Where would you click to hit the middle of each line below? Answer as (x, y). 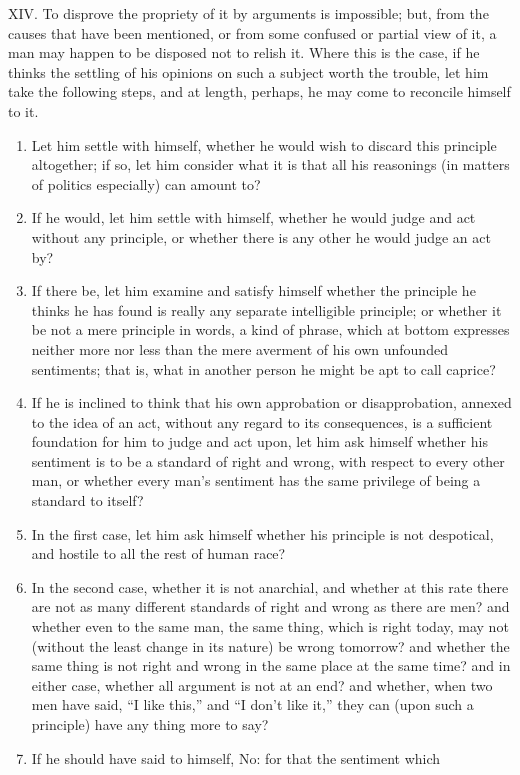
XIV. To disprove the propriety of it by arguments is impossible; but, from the (248, 13)
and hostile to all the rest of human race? (158, 553)
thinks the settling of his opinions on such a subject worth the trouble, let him (248, 71)
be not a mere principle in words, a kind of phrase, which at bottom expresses (270, 329)
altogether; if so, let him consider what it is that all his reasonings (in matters (270, 164)
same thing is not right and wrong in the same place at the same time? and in (271, 665)
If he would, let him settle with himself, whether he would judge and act (253, 217)
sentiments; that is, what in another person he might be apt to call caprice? (263, 368)
